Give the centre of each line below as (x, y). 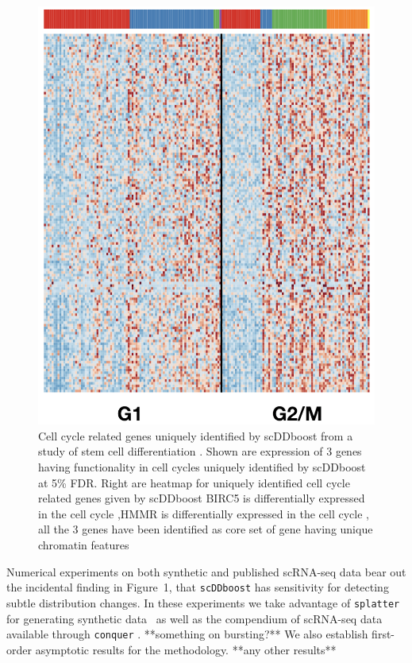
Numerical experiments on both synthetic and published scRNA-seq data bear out (206, 571)
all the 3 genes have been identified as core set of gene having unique (206, 529)
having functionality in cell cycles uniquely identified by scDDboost (202, 467)
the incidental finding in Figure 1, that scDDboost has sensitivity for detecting (198, 587)
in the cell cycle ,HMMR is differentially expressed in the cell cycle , (204, 513)
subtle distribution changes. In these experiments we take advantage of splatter (203, 602)
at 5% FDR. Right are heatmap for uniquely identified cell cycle (194, 482)
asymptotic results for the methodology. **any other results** (186, 649)
